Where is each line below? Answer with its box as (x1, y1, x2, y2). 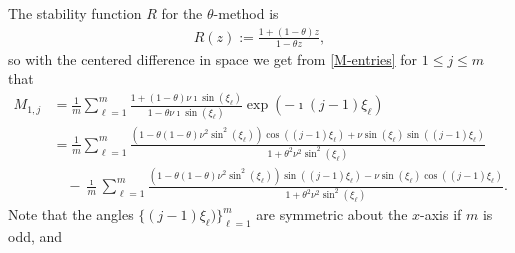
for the (161, 3, 203, 23)
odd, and (8, 225, 63, 246)
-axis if (420, 204, 462, 225)
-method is (213, 3, 279, 23)
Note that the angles (8, 204, 134, 225)
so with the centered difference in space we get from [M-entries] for (8, 48, 418, 69)
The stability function (8, 3, 142, 23)
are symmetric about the (256, 204, 408, 225)
